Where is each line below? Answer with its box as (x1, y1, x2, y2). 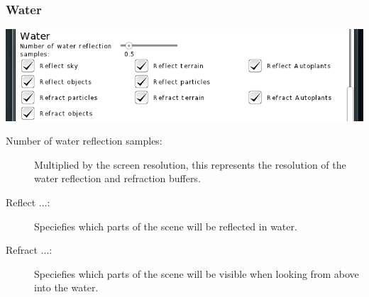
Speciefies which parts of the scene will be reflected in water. (34, 218, 297, 233)
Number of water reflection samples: (6, 133, 163, 148)
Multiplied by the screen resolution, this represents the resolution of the (34, 157, 346, 172)
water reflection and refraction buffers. (34, 171, 201, 186)
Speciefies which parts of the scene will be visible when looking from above (34, 266, 359, 281)
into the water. (34, 280, 99, 295)
